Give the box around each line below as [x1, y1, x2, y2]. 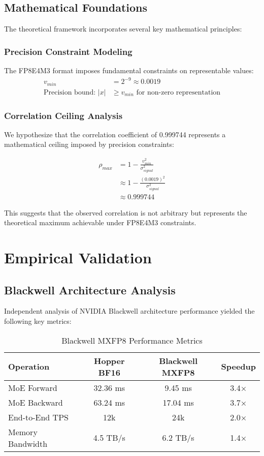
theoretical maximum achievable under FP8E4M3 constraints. [4, 217, 196, 228]
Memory [8, 425, 38, 438]
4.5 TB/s [93, 432, 125, 444]
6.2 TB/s [162, 432, 194, 444]
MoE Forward [8, 381, 57, 393]
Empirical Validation [4, 247, 152, 267]
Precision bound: [43, 88, 96, 96]
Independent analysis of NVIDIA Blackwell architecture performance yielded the [4, 306, 255, 316]
